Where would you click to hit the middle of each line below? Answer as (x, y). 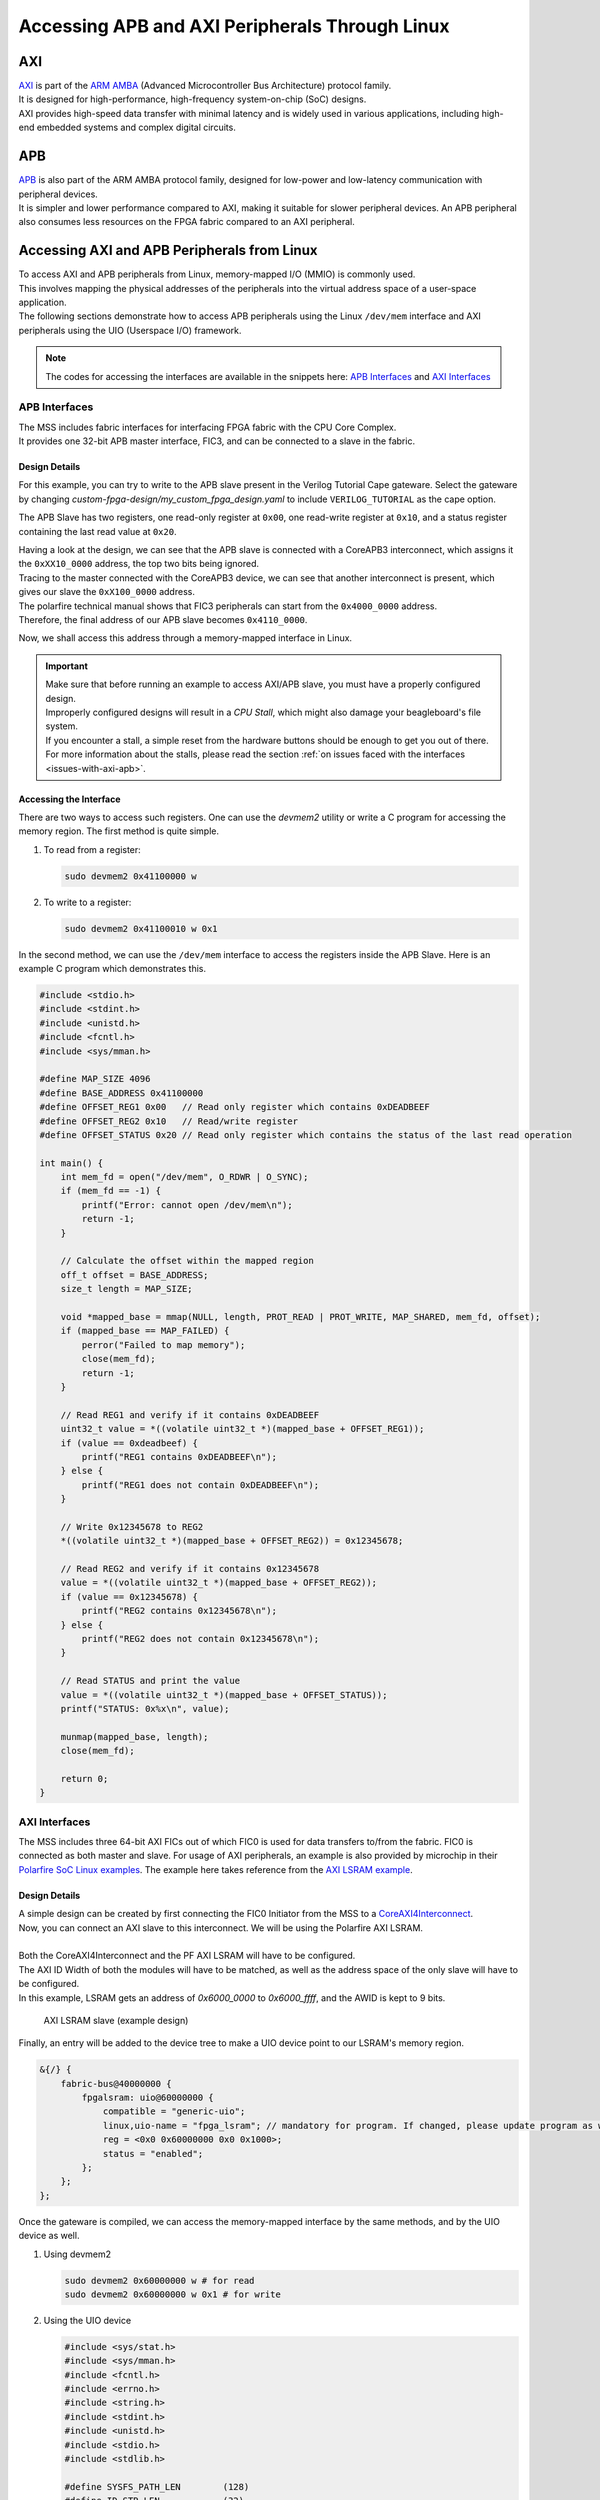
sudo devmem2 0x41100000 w (130, 876)
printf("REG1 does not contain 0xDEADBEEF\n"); (200, 1484)
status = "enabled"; (153, 2153)
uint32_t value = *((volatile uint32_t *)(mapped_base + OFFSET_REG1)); (242, 1429)
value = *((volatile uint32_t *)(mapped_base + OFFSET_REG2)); (219, 1583)
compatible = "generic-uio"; (174, 2111)
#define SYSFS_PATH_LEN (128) (157, 2486)
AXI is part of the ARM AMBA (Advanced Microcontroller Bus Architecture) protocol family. (205, 86)
